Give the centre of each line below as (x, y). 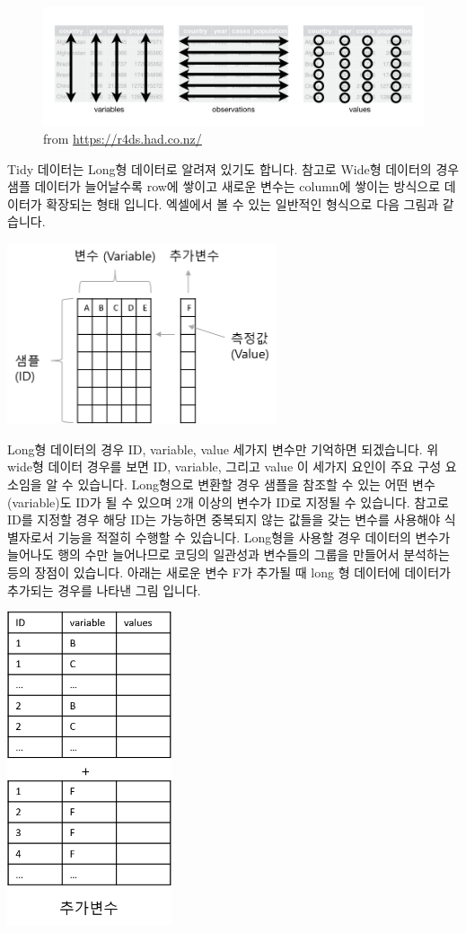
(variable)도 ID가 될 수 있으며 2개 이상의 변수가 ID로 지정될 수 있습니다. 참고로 (228, 502)
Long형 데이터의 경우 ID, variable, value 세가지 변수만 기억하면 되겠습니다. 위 (223, 449)
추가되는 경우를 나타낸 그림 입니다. (104, 590)
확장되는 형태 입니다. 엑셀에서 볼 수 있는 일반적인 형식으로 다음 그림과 (242, 203)
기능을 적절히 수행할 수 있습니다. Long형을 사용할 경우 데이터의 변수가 (254, 537)
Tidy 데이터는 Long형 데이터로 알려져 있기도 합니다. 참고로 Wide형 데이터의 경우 (233, 168)
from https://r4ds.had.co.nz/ (123, 139)
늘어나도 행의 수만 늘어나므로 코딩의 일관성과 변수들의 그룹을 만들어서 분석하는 (229, 555)
